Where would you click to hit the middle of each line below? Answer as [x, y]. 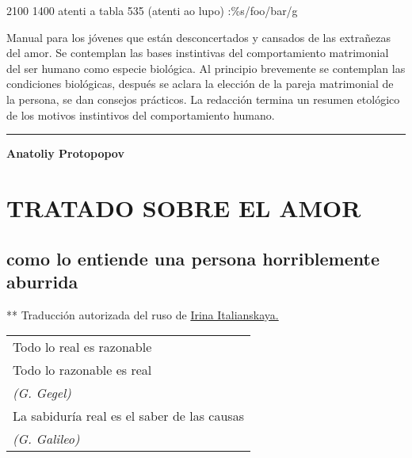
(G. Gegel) [42, 393]
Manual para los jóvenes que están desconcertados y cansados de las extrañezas [198, 37]
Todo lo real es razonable [82, 347]
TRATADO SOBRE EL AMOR [184, 207]
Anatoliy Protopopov [65, 153]
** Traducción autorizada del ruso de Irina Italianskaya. [143, 314]
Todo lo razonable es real [82, 370]
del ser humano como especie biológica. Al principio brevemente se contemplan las [206, 68]
